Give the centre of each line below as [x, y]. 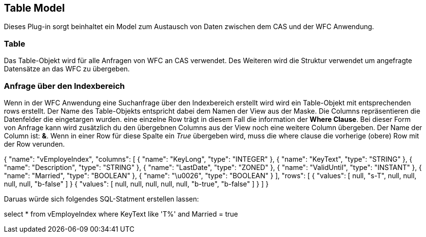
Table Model [34, 8]
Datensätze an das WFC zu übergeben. [67, 69]
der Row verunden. [34, 144]
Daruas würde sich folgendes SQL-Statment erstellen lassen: [101, 199]
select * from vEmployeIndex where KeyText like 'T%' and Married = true [121, 214]
